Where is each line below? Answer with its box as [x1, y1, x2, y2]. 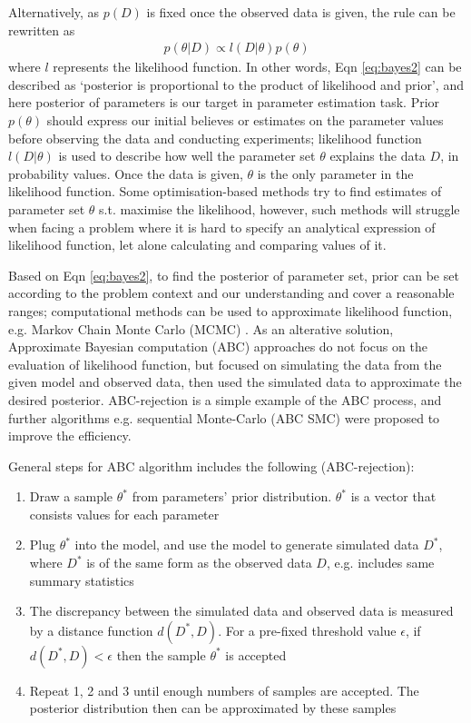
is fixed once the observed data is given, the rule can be [146, 3, 456, 21]
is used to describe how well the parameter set [58, 146, 316, 165]
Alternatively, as [8, 3, 100, 21]
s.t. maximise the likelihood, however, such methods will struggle [99, 199, 460, 218]
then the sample [116, 645, 206, 664]
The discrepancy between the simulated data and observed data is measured [29, 601, 454, 620]
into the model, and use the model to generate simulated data [74, 535, 419, 554]
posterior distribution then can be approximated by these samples [29, 698, 397, 718]
